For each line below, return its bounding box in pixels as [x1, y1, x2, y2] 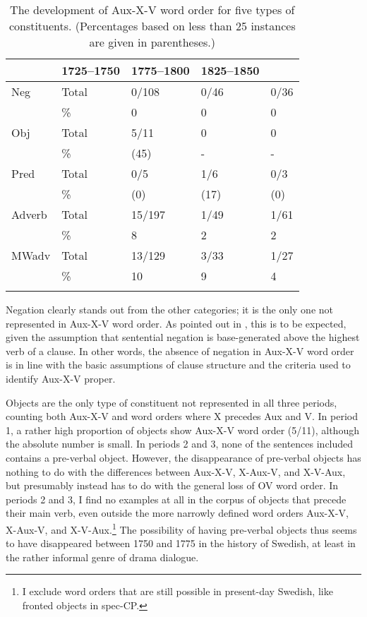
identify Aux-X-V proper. [6, 371, 116, 385]
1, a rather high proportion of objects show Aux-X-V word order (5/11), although [6, 422, 359, 437]
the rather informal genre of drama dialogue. [6, 549, 199, 564]
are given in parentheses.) [89, 34, 216, 50]
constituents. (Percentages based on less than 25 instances [8, 18, 296, 34]
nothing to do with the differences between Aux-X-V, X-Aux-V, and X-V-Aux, [6, 464, 346, 479]
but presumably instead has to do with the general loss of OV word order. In [6, 478, 339, 493]
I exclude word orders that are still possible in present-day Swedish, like [22, 584, 333, 599]
